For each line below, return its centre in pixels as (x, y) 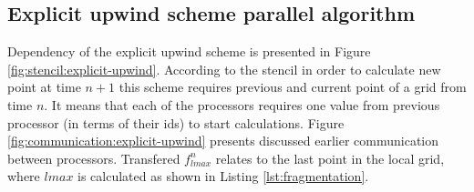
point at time (44, 87)
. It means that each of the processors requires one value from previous (242, 104)
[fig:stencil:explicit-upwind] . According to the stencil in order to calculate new (224, 69)
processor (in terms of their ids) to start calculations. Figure (176, 122)
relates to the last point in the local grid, (330, 158)
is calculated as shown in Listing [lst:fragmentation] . (223, 176)
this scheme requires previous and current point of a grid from (293, 87)
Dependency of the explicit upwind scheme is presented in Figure (189, 51)
